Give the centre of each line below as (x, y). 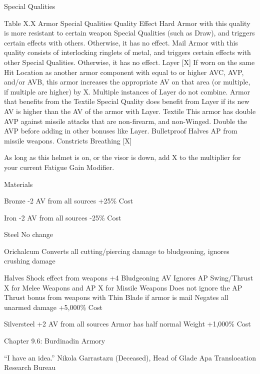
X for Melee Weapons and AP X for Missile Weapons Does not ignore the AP (123, 287)
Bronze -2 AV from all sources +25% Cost (68, 201)
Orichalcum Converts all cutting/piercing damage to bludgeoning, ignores (117, 251)
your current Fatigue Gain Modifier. (59, 167)
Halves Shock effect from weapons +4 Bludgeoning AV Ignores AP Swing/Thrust (129, 278)
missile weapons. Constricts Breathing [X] (68, 140)
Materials (18, 184)
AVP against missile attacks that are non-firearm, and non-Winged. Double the (126, 121)
